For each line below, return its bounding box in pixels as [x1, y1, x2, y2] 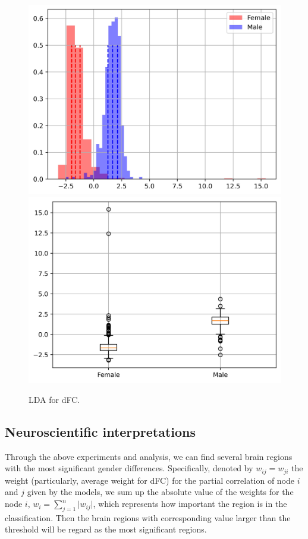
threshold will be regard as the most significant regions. [5, 523, 207, 535]
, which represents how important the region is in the [93, 497, 287, 510]
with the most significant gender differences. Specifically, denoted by [5, 462, 253, 474]
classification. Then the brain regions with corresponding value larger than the [5, 511, 291, 524]
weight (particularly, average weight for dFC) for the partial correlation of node [5, 474, 295, 486]
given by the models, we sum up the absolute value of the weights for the [27, 486, 294, 498]
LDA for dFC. [29, 393, 80, 406]
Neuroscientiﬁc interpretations [5, 423, 196, 441]
